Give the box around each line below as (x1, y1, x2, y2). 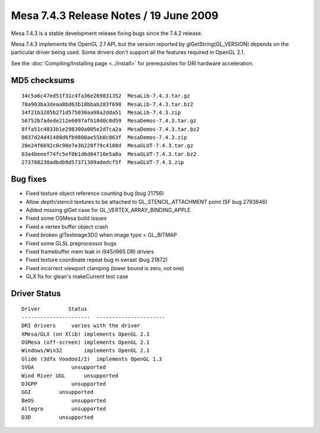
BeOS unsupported (21, 397, 106, 404)
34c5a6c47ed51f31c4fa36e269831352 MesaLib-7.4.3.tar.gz (21, 93, 191, 99)
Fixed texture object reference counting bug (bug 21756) (25, 190, 164, 197)
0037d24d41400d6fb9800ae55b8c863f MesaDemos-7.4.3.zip (21, 134, 187, 141)
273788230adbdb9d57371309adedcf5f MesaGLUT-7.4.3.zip (21, 159, 184, 166)
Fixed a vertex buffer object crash (25, 223, 109, 230)
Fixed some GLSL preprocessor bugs (25, 239, 117, 246)
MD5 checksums (11, 75, 75, 86)
